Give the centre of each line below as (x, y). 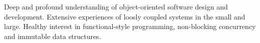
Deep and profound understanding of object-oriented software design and (116, 6)
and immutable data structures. (53, 36)
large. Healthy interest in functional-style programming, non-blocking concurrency (130, 26)
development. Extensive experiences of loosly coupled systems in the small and (125, 16)
